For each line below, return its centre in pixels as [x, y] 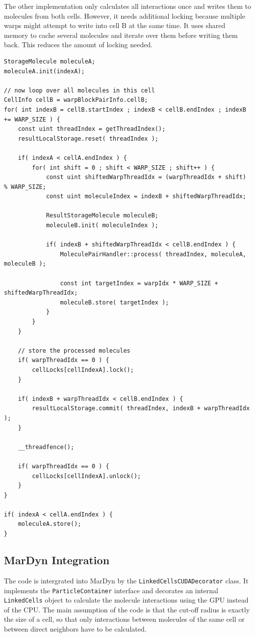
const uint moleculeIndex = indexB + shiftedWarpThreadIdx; [146, 197]
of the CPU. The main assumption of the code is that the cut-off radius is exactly [127, 609]
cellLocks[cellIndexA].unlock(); [87, 476]
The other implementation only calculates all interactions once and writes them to [127, 6]
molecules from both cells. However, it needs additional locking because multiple [125, 15]
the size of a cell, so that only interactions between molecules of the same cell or [124, 619]
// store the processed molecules [74, 350]
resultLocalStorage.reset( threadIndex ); [88, 138]
